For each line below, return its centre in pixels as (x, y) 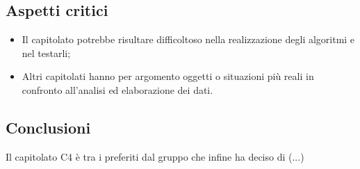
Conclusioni (48, 127)
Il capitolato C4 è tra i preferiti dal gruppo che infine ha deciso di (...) (155, 156)
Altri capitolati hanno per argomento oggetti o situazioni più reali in (168, 76)
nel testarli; (46, 53)
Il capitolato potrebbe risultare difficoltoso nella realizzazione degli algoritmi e (188, 39)
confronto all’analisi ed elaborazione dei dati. (117, 89)
